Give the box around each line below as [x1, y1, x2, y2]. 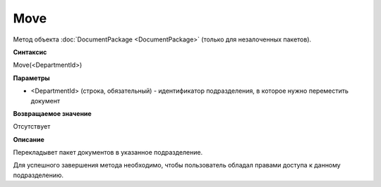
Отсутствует [13, 122, 51, 131]
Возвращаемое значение [13, 109, 92, 117]
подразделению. [13, 171, 64, 179]
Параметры [13, 74, 50, 82]
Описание [13, 135, 45, 143]
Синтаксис [13, 48, 47, 56]
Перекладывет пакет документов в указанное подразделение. [13, 148, 203, 157]
